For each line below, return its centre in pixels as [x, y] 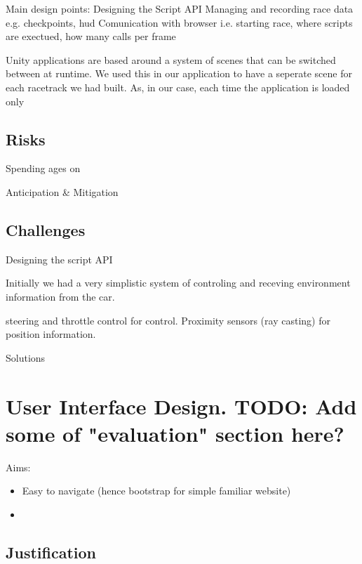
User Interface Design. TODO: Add [181, 406]
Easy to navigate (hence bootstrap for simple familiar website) [156, 491]
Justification [51, 552]
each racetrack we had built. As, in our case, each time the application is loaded [178, 87]
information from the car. [60, 296]
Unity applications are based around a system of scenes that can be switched [171, 59]
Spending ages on [43, 168]
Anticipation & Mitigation [62, 191]
